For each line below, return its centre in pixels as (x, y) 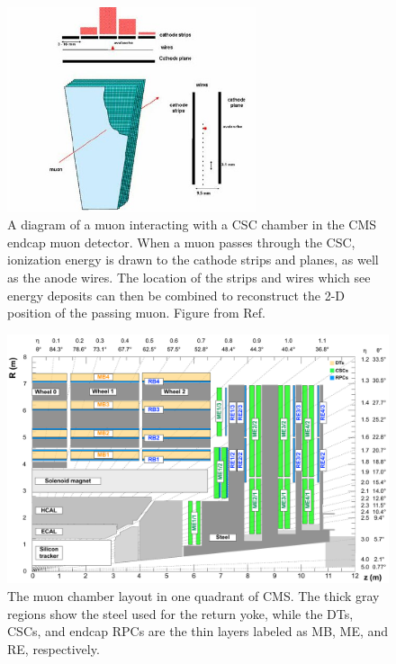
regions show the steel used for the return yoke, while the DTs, (180, 613)
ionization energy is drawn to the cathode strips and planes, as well (193, 260)
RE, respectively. (54, 648)
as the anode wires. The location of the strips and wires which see (189, 277)
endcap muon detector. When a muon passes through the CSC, (181, 242)
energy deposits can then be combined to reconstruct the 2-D (176, 295)
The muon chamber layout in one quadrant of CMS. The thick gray (193, 595)
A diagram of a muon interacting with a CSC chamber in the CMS (192, 224)
